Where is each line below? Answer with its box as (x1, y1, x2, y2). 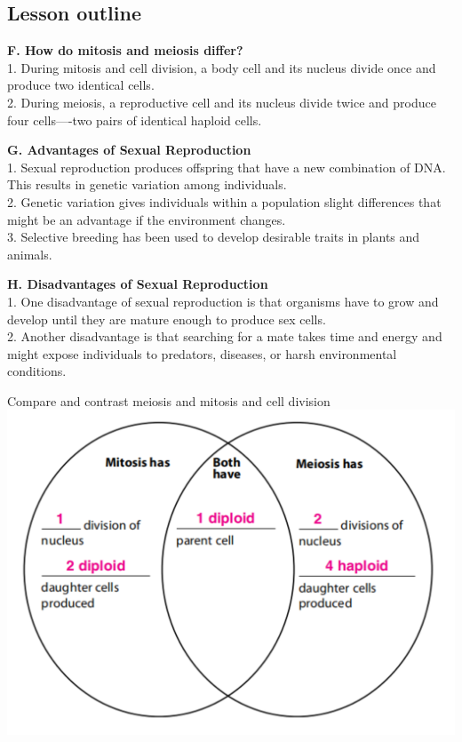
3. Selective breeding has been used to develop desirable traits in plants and (7, 227, 420, 246)
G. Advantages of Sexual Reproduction (7, 140, 251, 159)
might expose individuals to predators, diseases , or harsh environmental (7, 344, 397, 363)
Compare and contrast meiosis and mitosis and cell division (7, 391, 331, 410)
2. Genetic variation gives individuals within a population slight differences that (7, 192, 442, 211)
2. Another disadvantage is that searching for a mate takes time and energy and (7, 327, 442, 346)
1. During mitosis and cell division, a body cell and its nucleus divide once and (7, 58, 436, 76)
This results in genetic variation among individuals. (7, 175, 287, 194)
